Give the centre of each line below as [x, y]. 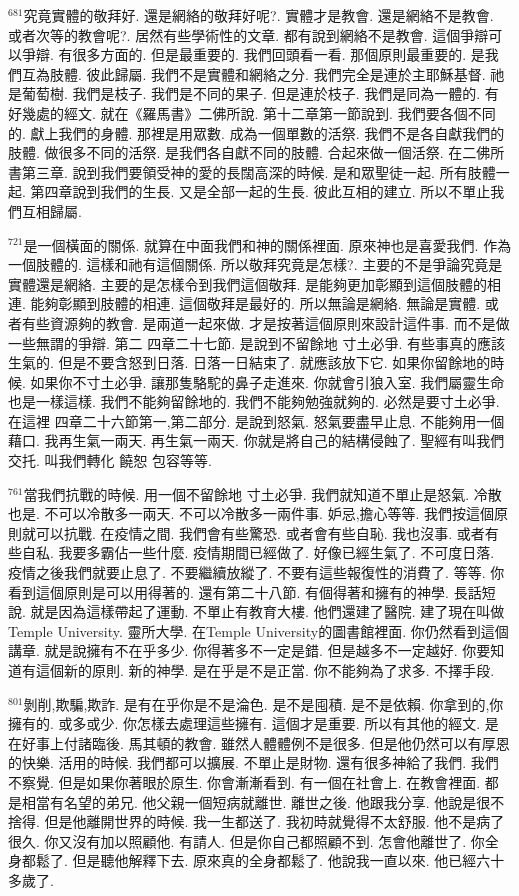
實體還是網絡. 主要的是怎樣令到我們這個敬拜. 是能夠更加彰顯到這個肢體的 [248, 283]
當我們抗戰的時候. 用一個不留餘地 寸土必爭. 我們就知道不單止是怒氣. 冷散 [262, 493]
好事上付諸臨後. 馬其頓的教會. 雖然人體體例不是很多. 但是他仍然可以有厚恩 [265, 742]
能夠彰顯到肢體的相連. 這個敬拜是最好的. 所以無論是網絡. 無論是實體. [255, 303]
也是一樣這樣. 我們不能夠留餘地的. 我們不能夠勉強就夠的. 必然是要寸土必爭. [254, 401]
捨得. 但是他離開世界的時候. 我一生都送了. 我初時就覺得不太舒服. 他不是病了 [256, 821]
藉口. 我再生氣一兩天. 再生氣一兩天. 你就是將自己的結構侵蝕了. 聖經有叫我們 [256, 440]
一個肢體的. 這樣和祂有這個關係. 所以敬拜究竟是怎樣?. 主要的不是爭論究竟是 [255, 264]
